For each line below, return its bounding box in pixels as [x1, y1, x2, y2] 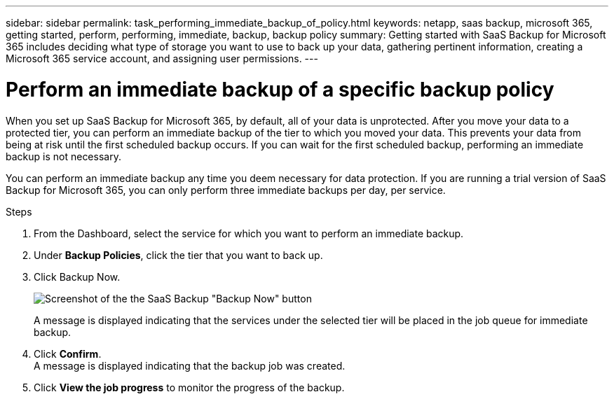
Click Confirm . [34, 347, 102, 360]
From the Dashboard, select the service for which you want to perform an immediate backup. [34, 227, 464, 239]
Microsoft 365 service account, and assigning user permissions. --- [6, 52, 318, 64]
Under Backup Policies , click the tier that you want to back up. [34, 248, 323, 261]
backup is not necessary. [6, 150, 121, 162]
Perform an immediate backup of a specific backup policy [6, 77, 554, 101]
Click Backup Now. [34, 270, 121, 283]
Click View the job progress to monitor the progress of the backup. [34, 381, 345, 393]
